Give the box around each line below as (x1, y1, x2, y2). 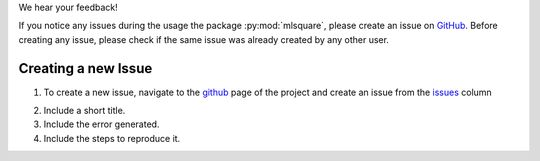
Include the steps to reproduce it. (43, 132, 181, 144)
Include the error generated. (43, 118, 160, 130)
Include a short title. (43, 105, 126, 117)
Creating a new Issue (18, 60, 153, 77)
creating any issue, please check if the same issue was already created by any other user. (18, 33, 390, 45)
